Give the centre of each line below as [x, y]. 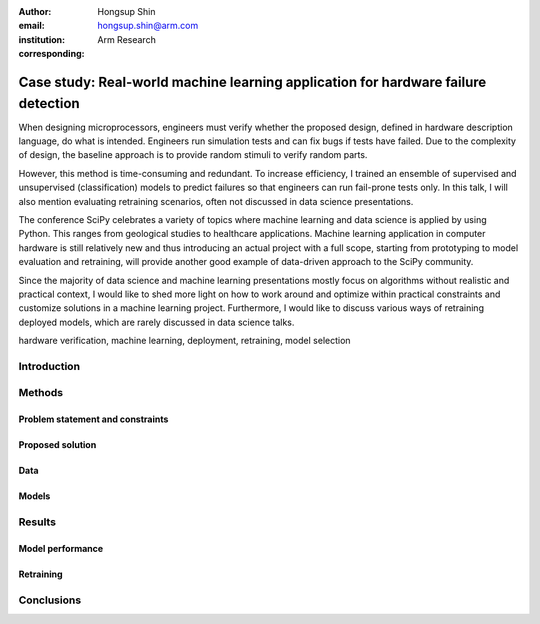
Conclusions [50, 600]
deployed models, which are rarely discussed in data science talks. [156, 322]
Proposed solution [57, 445]
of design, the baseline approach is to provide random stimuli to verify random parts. [193, 155]
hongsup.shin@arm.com [148, 26]
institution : [42, 39]
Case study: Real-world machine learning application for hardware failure [252, 81]
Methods [41, 393]
